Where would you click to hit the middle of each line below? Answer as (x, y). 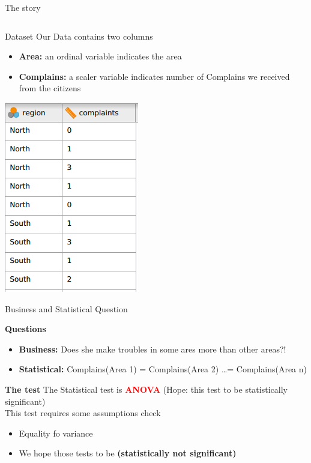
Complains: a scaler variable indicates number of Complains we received (154, 76)
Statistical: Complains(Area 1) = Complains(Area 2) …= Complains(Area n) (163, 369)
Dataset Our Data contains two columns (79, 36)
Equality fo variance (56, 433)
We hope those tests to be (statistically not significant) (128, 453)
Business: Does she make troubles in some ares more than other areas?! (152, 349)
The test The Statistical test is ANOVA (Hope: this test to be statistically (146, 389)
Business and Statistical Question (66, 308)
